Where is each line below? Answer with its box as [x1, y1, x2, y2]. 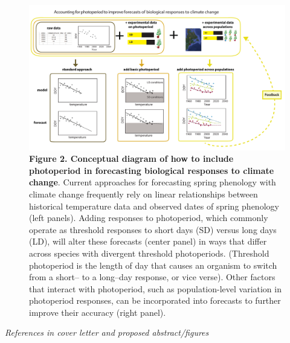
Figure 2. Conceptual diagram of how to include [29, 152, 234, 165]
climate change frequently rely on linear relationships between [29, 187, 258, 200]
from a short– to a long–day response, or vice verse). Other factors [29, 271, 275, 283]
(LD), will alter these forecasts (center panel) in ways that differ [29, 235, 267, 248]
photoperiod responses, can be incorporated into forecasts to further [29, 294, 281, 307]
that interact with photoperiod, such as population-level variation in [29, 282, 282, 295]
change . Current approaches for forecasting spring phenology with [29, 176, 276, 188]
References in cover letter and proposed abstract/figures [5, 326, 209, 339]
